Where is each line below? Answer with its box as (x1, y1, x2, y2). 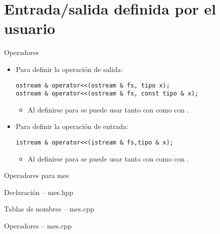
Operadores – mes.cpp (4, 220, 72, 231)
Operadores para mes (4, 170, 69, 180)
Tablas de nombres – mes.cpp (4, 203, 94, 214)
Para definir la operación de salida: (15, 63, 123, 74)
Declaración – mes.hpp (4, 186, 73, 197)
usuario (4, 18, 55, 38)
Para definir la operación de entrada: (15, 121, 128, 131)
